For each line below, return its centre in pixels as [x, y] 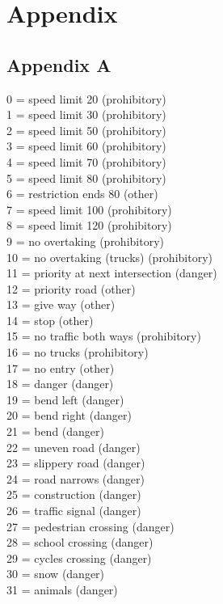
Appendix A [59, 64]
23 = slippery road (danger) [76, 463]
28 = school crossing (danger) [80, 542]
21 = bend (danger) [56, 431]
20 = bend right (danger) [69, 415]
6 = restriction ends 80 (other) [82, 194]
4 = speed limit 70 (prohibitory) [86, 161]
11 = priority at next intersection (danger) [112, 273]
